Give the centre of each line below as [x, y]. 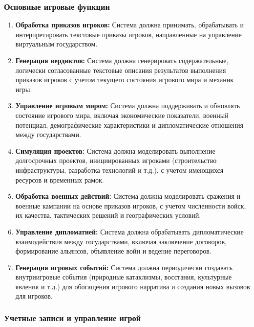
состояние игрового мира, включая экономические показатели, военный [122, 115]
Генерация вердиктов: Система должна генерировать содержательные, [122, 60]
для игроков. [34, 296]
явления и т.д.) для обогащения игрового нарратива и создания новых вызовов [133, 286]
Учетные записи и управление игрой [73, 317]
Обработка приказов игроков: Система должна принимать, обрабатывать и [129, 25]
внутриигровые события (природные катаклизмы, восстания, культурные [124, 277]
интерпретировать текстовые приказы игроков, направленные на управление [128, 34]
